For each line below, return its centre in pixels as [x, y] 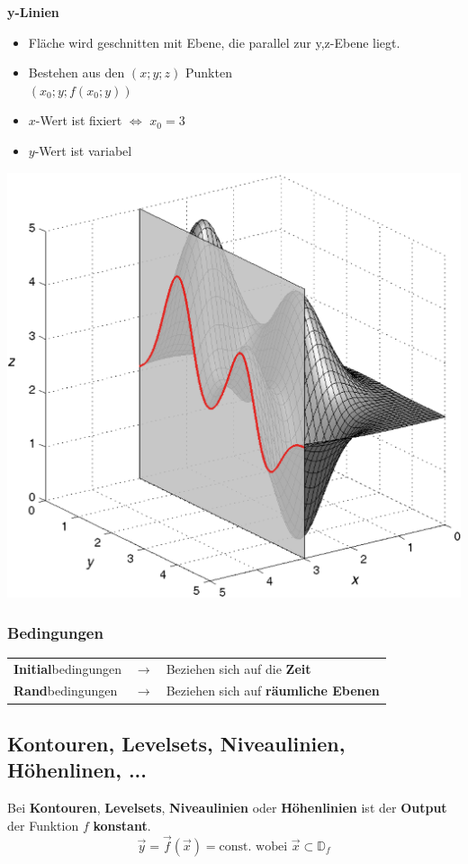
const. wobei [253, 846]
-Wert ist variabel [83, 150]
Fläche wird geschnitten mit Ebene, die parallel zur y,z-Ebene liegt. [214, 42]
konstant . [122, 825]
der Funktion [43, 825]
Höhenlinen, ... [77, 770]
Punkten [208, 73]
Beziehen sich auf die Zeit [238, 668]
